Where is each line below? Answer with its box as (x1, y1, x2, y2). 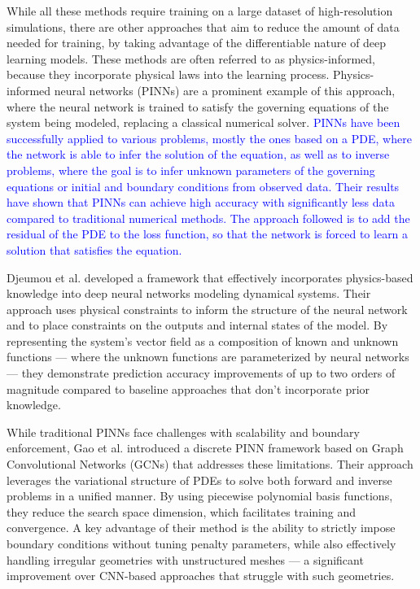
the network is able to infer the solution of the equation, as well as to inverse (7, 146, 390, 163)
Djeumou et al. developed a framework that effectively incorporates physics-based (7, 268, 413, 286)
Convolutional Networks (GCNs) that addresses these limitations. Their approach (7, 456, 413, 473)
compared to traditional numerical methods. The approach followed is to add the (7, 209, 410, 226)
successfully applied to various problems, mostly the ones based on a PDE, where (7, 129, 412, 146)
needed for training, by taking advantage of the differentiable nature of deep (7, 34, 387, 51)
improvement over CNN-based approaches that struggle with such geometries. (7, 567, 395, 584)
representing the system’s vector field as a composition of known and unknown (7, 332, 399, 349)
